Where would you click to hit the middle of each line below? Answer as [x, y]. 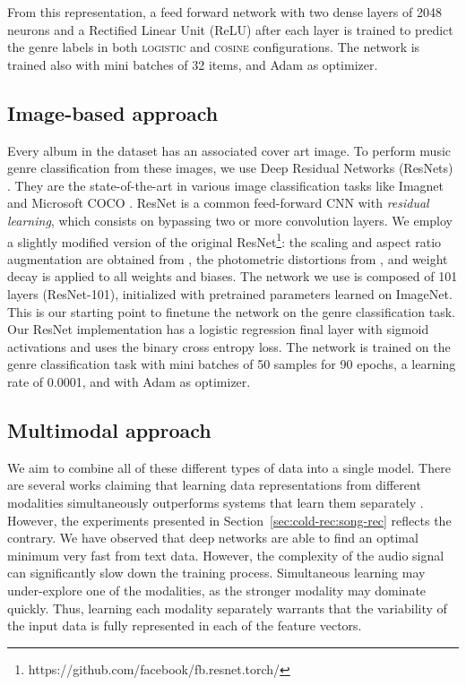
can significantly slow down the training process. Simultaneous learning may [216, 573]
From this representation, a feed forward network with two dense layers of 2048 [224, 12]
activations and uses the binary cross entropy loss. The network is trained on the [229, 346]
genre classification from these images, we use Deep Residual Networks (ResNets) [230, 168]
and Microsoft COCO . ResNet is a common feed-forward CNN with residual [218, 203]
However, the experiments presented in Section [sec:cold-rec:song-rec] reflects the [229, 520]
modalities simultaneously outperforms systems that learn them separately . [216, 502]
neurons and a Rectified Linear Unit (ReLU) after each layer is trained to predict [230, 29]
